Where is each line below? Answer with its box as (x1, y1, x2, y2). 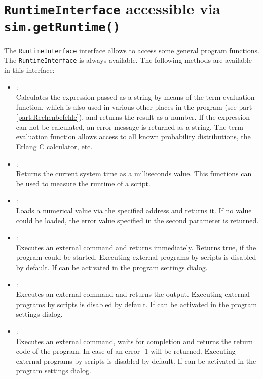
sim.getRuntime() (4, 20, 121, 34)
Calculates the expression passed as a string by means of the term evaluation (16, 92, 255, 102)
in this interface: (4, 64, 55, 75)
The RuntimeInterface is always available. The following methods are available (4, 55, 252, 65)
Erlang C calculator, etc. (16, 141, 93, 152)
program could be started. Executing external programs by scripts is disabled (16, 252, 256, 262)
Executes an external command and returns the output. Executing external (16, 289, 250, 299)
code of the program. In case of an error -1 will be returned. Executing (16, 346, 236, 356)
